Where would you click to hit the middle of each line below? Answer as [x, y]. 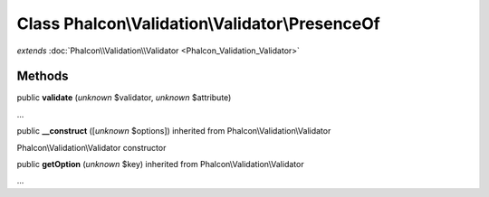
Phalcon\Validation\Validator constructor [91, 147]
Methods [43, 76]
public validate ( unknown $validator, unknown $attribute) [124, 98]
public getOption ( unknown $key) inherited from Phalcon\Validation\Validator [160, 164]
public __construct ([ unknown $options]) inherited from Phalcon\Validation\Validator [174, 131]
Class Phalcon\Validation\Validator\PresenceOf [198, 23]
